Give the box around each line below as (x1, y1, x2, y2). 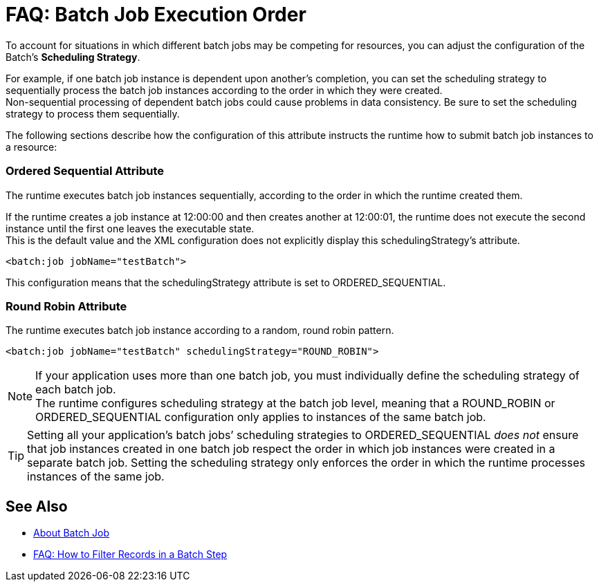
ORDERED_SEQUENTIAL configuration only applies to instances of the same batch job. (35, 410, 486, 425)
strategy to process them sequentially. (6, 107, 180, 120)
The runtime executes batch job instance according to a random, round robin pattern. (6, 324, 394, 337)
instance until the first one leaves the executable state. (6, 222, 255, 234)
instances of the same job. (27, 469, 165, 484)
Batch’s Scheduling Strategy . (6, 50, 140, 63)
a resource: (6, 140, 57, 153)
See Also (6, 497, 68, 515)
